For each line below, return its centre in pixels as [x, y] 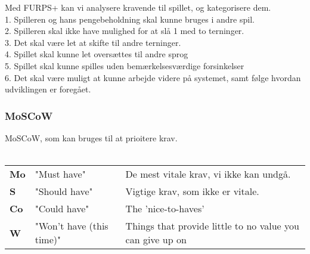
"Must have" [60, 174]
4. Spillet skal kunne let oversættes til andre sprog [97, 54]
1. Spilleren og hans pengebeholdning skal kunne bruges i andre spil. [130, 19]
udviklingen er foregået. [48, 89]
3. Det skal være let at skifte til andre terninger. [93, 42]
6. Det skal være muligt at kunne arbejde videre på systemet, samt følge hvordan [153, 77]
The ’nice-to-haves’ [165, 209]
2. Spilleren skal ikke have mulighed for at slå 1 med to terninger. [125, 31]
